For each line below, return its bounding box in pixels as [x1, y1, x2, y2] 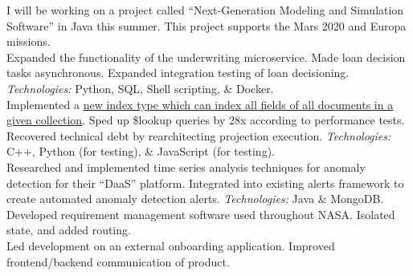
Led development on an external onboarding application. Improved [6, 237, 335, 254]
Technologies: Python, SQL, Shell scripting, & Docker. [6, 79, 274, 96]
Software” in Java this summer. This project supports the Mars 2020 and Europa [6, 17, 407, 34]
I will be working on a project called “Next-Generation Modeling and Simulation [6, 2, 404, 18]
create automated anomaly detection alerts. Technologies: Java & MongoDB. [6, 190, 384, 207]
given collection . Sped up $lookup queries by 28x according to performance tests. [6, 112, 405, 128]
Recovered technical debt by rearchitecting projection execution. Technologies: [6, 127, 391, 144]
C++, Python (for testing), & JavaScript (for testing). [6, 143, 275, 160]
